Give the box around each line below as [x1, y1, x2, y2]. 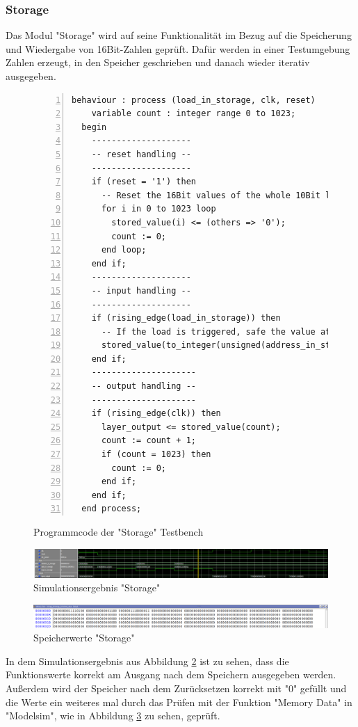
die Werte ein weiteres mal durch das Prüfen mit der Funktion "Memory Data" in [6, 694, 352, 709]
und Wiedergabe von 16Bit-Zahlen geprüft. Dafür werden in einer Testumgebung [6, 41, 350, 56]
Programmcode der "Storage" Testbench [33, 525, 204, 538]
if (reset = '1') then [91, 177, 196, 187]
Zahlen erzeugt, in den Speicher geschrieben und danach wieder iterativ [6, 55, 310, 70]
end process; [81, 504, 142, 514]
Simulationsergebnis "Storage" [33, 580, 161, 595]
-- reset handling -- [91, 149, 191, 159]
